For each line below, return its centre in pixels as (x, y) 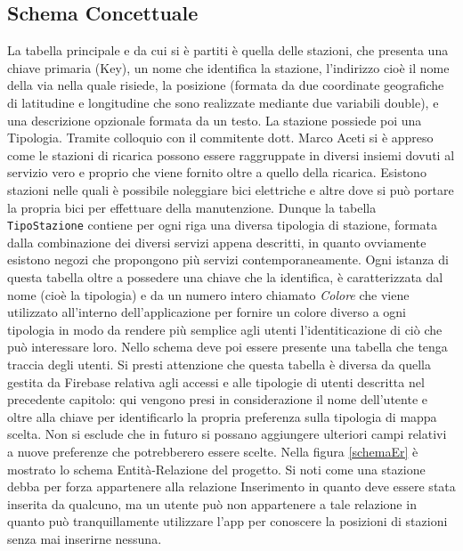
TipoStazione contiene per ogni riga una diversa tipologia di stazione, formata (222, 225)
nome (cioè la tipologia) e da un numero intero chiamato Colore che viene (208, 294)
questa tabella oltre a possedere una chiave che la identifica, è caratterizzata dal (225, 276)
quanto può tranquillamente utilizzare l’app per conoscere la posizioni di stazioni (227, 521)
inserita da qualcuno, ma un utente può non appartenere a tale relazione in (212, 503)
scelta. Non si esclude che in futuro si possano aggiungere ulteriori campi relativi (227, 434)
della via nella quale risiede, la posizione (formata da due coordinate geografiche (226, 85)
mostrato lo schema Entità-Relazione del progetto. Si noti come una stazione (216, 469)
